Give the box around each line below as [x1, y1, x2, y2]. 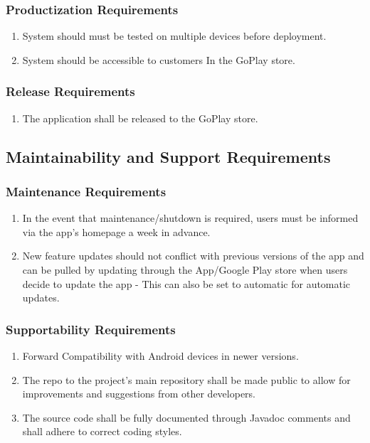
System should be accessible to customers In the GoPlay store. [22, 52, 295, 67]
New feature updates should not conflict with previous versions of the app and [22, 248, 364, 263]
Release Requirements [6, 82, 135, 100]
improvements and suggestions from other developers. [22, 386, 255, 401]
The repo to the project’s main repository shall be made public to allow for [22, 372, 351, 387]
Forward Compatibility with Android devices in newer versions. [22, 348, 299, 363]
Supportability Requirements [6, 320, 176, 338]
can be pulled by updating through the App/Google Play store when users [22, 262, 348, 277]
